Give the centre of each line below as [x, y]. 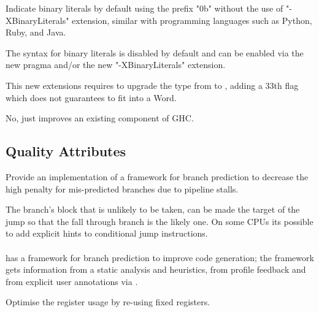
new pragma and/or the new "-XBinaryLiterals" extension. [116, 65]
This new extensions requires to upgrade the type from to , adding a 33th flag [152, 85]
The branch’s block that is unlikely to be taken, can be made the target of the [153, 209]
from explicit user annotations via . [72, 281]
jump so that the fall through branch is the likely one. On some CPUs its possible [159, 221]
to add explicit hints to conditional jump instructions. [107, 233]
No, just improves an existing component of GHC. [100, 118]
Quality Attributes [66, 151]
